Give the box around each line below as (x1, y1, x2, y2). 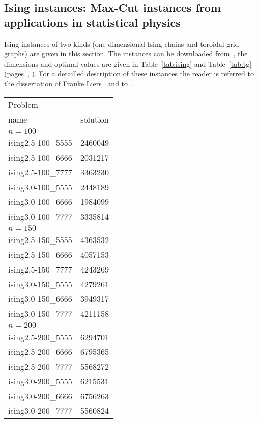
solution (80, 113, 109, 125)
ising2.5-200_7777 (8, 360, 72, 372)
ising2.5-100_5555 (8, 136, 72, 148)
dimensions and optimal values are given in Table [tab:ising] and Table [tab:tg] (4, 58, 252, 69)
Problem (8, 98, 38, 110)
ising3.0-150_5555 (8, 278, 72, 290)
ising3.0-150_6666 (8, 292, 72, 305)
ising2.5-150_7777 (8, 263, 72, 275)
